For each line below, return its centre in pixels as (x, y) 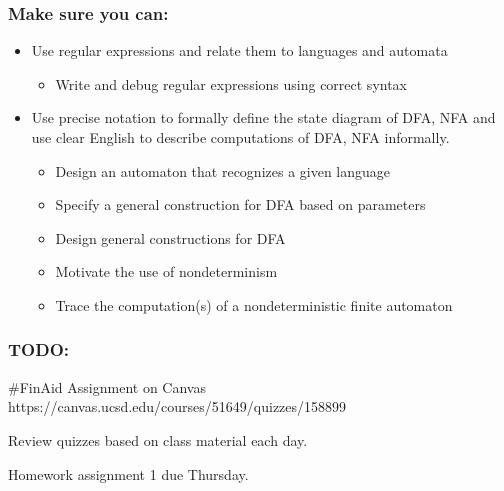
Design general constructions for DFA (170, 237)
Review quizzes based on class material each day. (158, 439)
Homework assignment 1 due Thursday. (128, 473)
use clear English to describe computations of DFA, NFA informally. (240, 137)
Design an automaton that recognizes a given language (223, 170)
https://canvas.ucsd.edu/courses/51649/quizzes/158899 (177, 406)
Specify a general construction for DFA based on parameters (240, 204)
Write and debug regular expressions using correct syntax (231, 83)
